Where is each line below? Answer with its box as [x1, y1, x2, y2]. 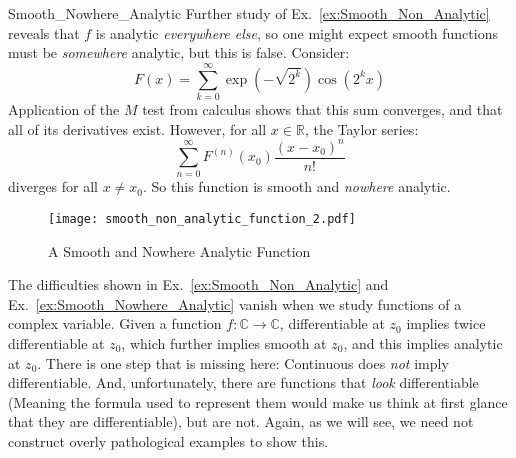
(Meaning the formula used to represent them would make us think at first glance [8, 391, 508, 412]
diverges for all [8, 176, 98, 197]
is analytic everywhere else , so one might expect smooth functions [95, 22, 498, 43]
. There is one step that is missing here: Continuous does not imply [37, 352, 449, 373]
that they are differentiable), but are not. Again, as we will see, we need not [8, 411, 474, 432]
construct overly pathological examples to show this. [8, 430, 329, 451]
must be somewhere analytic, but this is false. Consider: [8, 42, 350, 63]
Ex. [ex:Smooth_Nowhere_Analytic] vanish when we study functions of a [8, 293, 462, 314]
